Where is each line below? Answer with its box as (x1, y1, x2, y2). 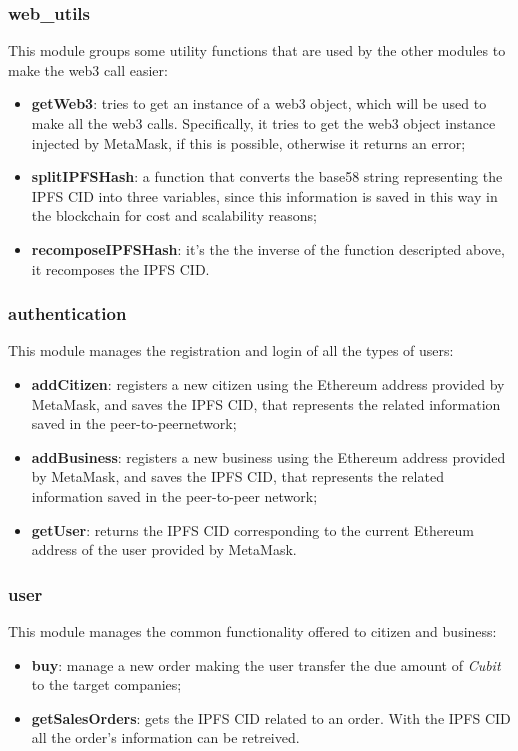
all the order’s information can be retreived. (31, 727, 300, 748)
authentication (8, 301, 127, 326)
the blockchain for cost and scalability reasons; (31, 205, 317, 226)
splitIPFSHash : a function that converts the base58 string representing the (31, 166, 503, 187)
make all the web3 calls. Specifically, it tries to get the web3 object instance (31, 113, 496, 133)
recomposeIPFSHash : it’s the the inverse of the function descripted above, (31, 238, 505, 259)
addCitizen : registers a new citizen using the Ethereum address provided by (31, 373, 505, 394)
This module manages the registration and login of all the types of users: (8, 340, 454, 361)
